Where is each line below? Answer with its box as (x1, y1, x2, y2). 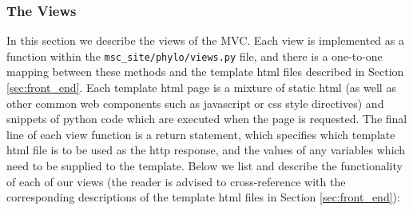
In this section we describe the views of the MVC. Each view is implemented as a (6, 32, 404, 49)
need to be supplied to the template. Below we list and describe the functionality (6, 157, 403, 174)
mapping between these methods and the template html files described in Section (6, 63, 404, 80)
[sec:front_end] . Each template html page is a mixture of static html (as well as (6, 79, 396, 96)
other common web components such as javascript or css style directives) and (6, 94, 384, 111)
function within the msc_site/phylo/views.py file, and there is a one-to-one (6, 47, 383, 64)
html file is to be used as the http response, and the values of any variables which (6, 141, 406, 158)
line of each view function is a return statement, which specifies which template (6, 125, 395, 142)
